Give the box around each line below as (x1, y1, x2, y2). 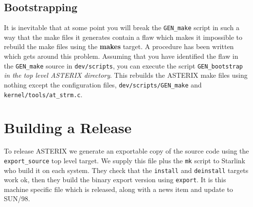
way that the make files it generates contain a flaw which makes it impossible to (4, 32, 242, 42)
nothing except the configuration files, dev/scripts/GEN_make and (4, 79, 202, 89)
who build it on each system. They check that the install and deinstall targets (4, 165, 249, 175)
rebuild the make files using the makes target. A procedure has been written (4, 41, 234, 52)
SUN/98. (4, 193, 30, 204)
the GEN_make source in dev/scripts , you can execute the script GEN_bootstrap (4, 60, 243, 70)
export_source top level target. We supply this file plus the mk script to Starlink (4, 155, 245, 165)
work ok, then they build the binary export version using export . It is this (4, 174, 226, 185)
